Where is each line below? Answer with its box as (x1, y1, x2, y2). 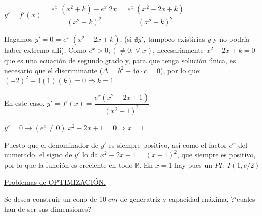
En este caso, (4, 98, 45, 109)
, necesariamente (153, 45, 204, 56)
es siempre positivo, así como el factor (108, 139, 227, 150)
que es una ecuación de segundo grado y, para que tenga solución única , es (4, 55, 236, 65)
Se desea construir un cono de (4, 194, 97, 204)
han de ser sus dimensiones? (4, 203, 92, 214)
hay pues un (174, 159, 213, 170)
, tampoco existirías (143, 34, 205, 44)
